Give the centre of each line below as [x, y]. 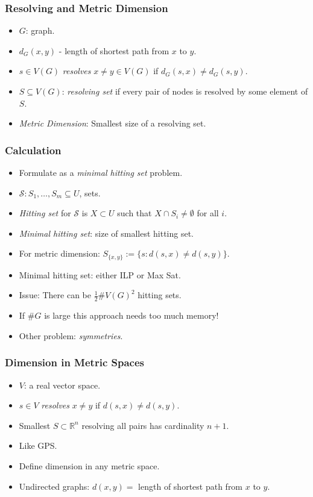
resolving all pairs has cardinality [143, 425]
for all [208, 213]
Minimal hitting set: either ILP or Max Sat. [100, 274]
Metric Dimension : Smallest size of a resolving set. [112, 123]
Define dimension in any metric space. [89, 466]
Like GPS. [38, 445]
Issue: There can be [55, 295]
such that [134, 213]
